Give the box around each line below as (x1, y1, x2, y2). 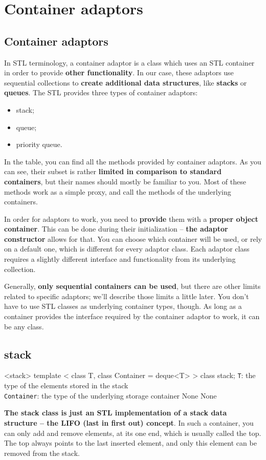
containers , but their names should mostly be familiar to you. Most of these (4, 176, 246, 186)
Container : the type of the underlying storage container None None (4, 390, 217, 401)
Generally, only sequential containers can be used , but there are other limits (4, 281, 261, 291)
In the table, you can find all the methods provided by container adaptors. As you (4, 156, 261, 166)
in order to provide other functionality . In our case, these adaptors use (4, 67, 234, 78)
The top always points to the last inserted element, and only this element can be (4, 437, 257, 448)
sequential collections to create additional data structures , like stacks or (4, 77, 247, 88)
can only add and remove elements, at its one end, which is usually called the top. (4, 427, 261, 438)
